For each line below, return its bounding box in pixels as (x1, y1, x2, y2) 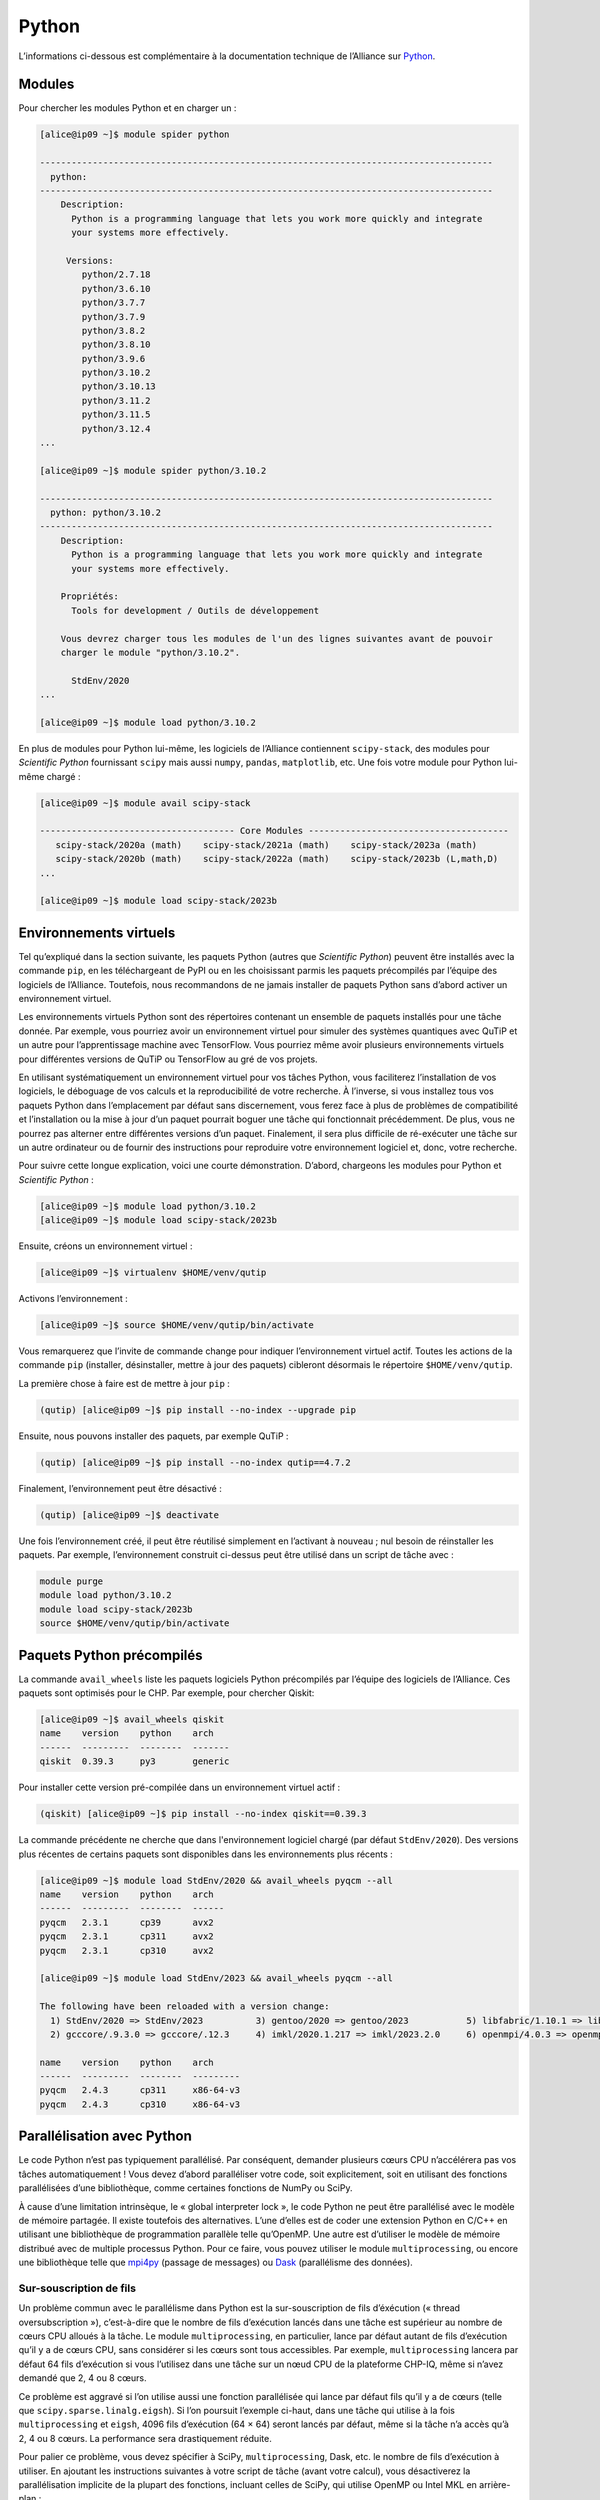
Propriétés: (60, 591, 120, 602)
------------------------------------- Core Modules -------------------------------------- (39, 825, 509, 837)
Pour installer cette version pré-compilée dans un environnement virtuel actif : (18, 1781, 341, 1794)
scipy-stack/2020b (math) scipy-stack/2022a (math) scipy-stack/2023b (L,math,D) (55, 853, 499, 865)
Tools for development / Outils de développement (71, 605, 320, 616)
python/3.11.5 (81, 409, 151, 420)
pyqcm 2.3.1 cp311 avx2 (39, 1931, 214, 1942)
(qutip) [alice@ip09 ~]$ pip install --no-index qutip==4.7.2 (39, 1456, 351, 1468)
